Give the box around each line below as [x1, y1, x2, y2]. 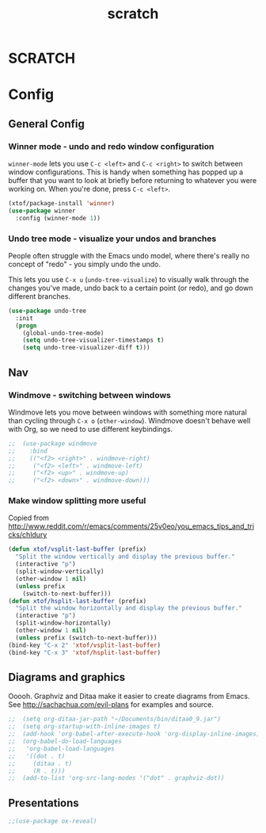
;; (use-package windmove [8, 439, 97, 448]
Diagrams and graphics [8, 671, 125, 684]
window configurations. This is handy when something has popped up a [8, 167, 244, 177]
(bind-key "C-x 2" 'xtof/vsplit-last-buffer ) [8, 641, 161, 649]
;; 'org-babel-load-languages [8, 744, 115, 753]
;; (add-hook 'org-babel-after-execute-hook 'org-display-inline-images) [8, 730, 260, 738]
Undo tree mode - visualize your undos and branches [8, 233, 217, 244]
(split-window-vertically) [15, 567, 104, 575]
